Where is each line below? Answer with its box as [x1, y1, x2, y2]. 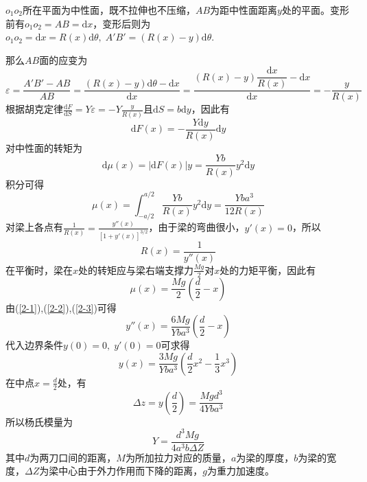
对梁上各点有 [5, 220, 63, 234]
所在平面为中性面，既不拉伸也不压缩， [22, 3, 196, 16]
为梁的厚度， [236, 450, 294, 464]
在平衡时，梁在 [5, 262, 73, 277]
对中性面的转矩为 [5, 140, 82, 154]
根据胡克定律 [5, 102, 63, 116]
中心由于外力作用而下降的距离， [58, 463, 203, 478]
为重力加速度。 [206, 463, 274, 478]
